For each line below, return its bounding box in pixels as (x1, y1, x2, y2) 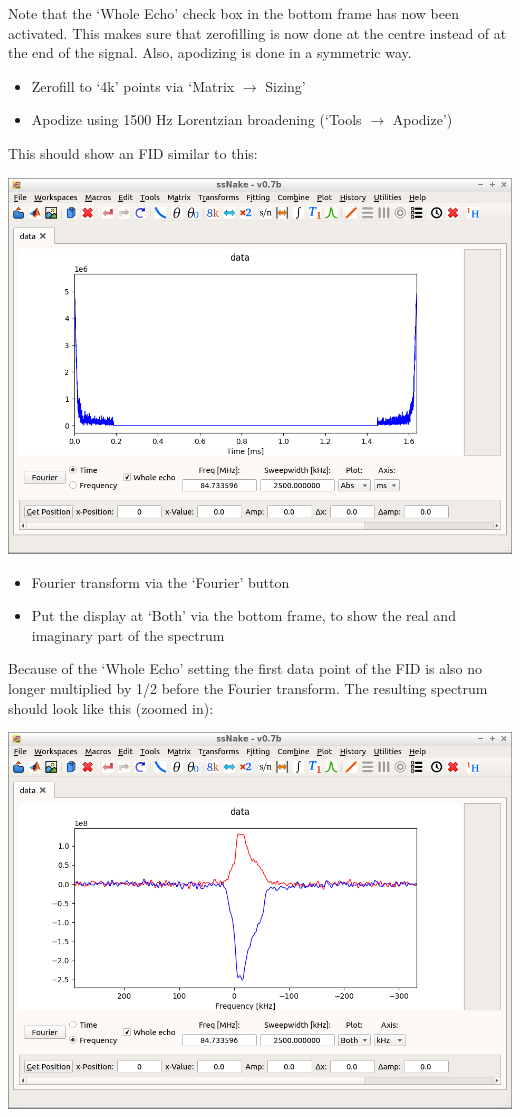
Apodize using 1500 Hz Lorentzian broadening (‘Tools (31, 109, 362, 130)
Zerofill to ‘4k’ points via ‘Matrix (31, 75, 235, 96)
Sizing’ (265, 75, 306, 96)
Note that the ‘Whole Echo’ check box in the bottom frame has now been (8, 3, 460, 23)
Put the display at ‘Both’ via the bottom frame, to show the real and (31, 605, 456, 626)
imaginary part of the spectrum (31, 624, 225, 645)
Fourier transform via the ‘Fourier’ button (31, 571, 290, 592)
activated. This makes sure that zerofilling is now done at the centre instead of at (8, 22, 507, 43)
